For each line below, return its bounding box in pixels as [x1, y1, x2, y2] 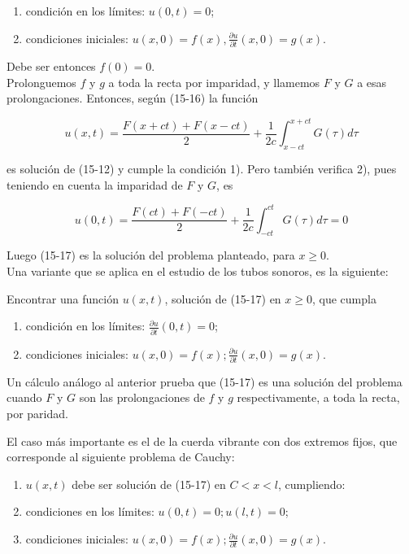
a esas [357, 73, 387, 90]
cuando [7, 389, 42, 406]
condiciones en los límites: [25, 503, 154, 520]
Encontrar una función [7, 290, 119, 307]
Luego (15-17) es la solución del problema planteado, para [7, 246, 295, 264]
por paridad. [7, 405, 68, 422]
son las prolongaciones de [79, 389, 205, 406]
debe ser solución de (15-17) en [72, 475, 226, 492]
